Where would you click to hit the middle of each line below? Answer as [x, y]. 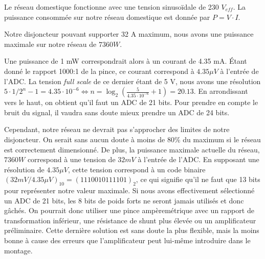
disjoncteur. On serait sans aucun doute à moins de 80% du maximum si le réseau [132, 139]
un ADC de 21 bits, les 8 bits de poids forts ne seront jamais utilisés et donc [124, 200]
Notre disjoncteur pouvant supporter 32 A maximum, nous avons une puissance [129, 34]
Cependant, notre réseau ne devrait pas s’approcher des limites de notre [117, 129]
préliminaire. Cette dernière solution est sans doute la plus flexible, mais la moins [132, 230]
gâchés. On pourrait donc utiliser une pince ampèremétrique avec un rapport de [129, 210]
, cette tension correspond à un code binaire [137, 169]
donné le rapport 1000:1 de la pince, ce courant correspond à [99, 71]
